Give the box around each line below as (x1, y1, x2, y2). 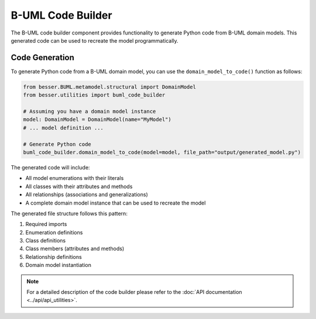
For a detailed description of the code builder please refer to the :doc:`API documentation (26, 289, 242, 296)
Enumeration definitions (25, 228, 83, 236)
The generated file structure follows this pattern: (11, 210, 128, 217)
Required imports (25, 221, 67, 228)
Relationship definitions (25, 253, 82, 260)
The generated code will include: (11, 164, 90, 171)
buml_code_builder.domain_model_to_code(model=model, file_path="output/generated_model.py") (23, 149, 301, 155)
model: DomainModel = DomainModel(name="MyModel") (23, 116, 172, 123)
